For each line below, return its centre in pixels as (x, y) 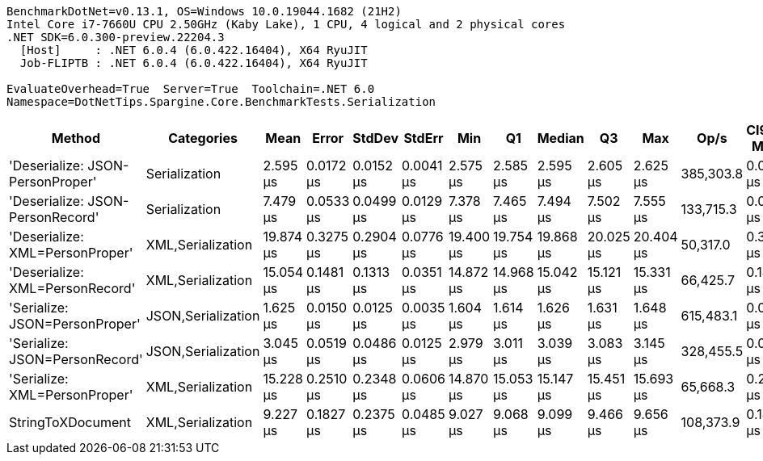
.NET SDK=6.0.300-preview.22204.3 (116, 37)
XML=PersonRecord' (72, 288)
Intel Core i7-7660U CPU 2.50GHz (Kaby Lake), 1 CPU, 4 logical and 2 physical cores (286, 24)
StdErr (424, 138)
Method (76, 138)
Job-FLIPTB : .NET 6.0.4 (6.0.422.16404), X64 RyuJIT (194, 63)
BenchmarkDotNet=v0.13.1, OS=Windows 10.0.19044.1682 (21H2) (204, 11)
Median (561, 138)
